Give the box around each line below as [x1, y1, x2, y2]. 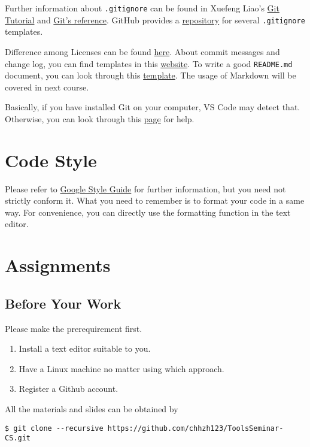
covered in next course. [5, 80, 89, 93]
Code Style [5, 147, 97, 172]
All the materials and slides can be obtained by [5, 402, 178, 415]
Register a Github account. [19, 382, 118, 395]
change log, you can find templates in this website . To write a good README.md [5, 57, 293, 70]
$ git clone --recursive [5, 424, 104, 433]
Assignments [5, 253, 111, 277]
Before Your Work [5, 294, 121, 312]
